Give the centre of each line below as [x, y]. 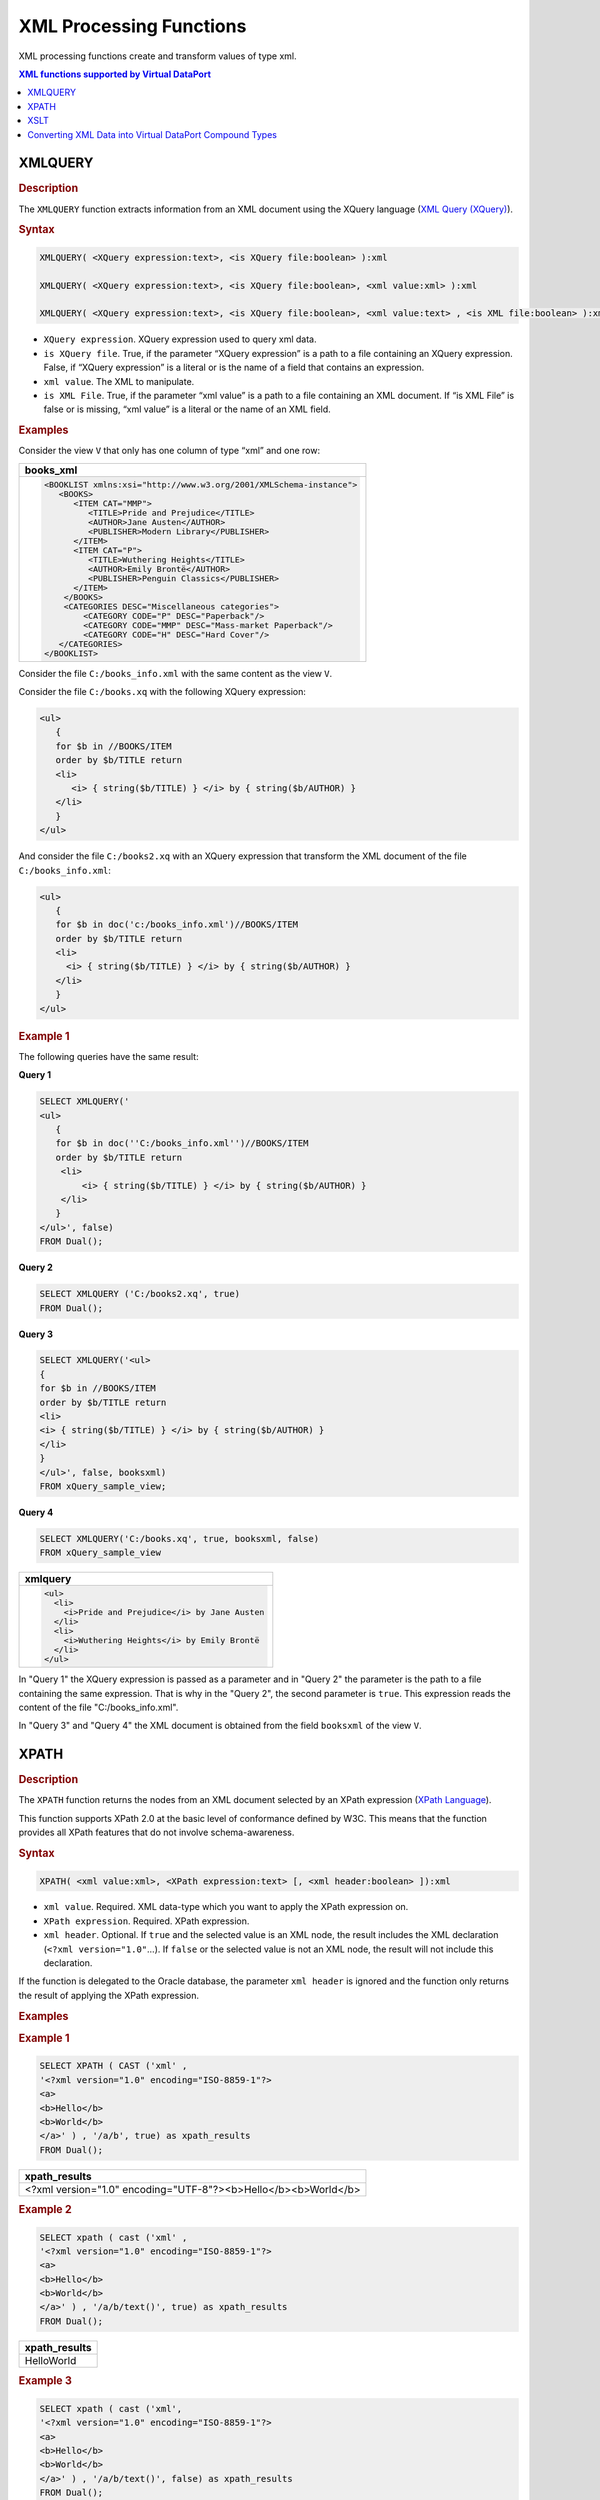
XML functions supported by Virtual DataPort [115, 74]
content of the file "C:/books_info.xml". [98, 1707]
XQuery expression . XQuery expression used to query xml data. [180, 339]
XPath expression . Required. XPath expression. [146, 1921]
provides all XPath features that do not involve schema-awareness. [156, 1832]
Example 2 [45, 2210]
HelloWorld [50, 2360]
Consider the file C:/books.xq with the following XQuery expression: [162, 692]
